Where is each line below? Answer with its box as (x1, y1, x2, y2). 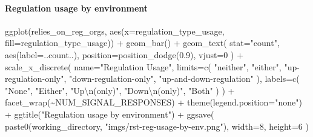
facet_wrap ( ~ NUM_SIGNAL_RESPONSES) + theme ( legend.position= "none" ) (5, 96, 302, 109)
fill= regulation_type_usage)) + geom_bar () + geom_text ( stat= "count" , (5, 36, 280, 49)
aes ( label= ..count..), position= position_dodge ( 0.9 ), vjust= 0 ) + (5, 48, 244, 61)
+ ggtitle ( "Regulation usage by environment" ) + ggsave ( (5, 107, 214, 120)
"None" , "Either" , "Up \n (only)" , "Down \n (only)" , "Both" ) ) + (5, 84, 235, 96)
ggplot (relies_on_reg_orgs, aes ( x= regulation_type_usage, (5, 24, 225, 37)
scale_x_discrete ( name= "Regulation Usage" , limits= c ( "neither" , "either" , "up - (5, 60, 300, 73)
